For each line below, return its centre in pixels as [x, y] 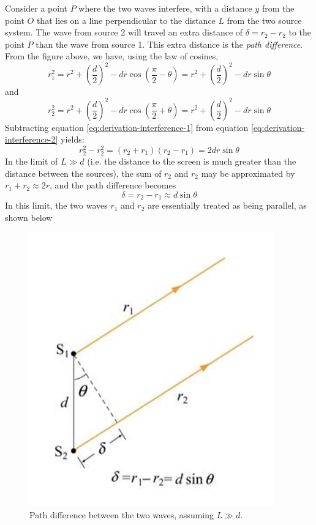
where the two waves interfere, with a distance [165, 8]
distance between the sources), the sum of [83, 173]
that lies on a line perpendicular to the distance [126, 20]
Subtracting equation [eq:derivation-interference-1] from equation [127, 127]
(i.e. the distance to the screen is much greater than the [192, 161]
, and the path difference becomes [113, 185]
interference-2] [32, 139]
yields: [73, 139]
